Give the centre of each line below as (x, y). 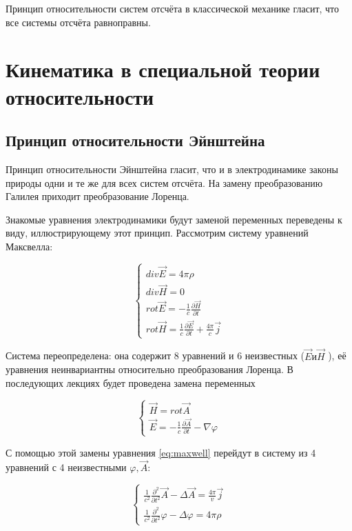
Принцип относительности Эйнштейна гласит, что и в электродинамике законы (172, 169)
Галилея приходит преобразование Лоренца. (97, 196)
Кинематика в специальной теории (163, 69)
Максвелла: (29, 246)
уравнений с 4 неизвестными (66, 467)
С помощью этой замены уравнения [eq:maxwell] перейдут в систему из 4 (161, 452)
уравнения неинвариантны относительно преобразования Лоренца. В (149, 369)
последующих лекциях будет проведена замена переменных (131, 382)
